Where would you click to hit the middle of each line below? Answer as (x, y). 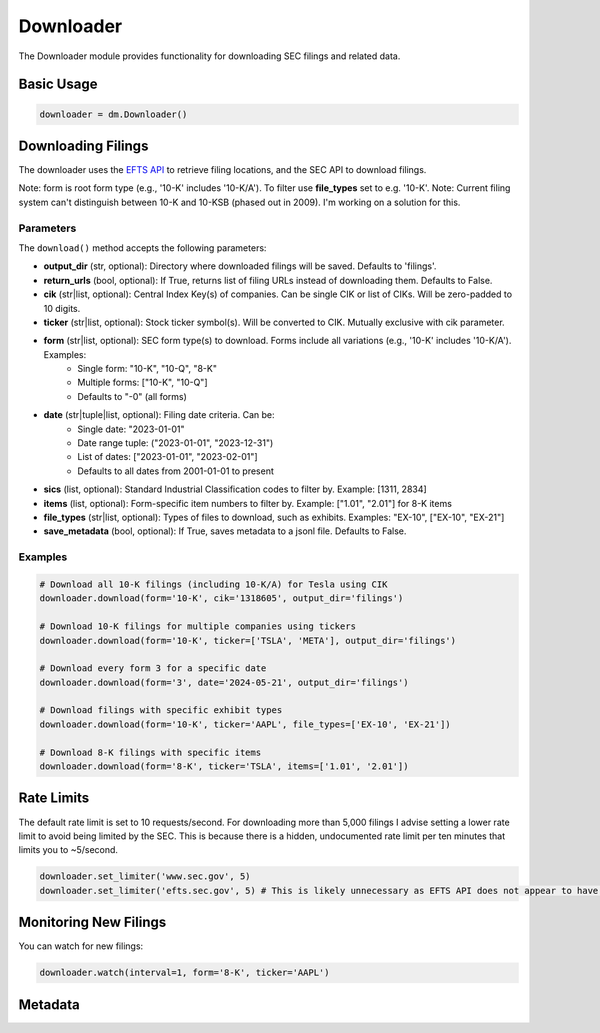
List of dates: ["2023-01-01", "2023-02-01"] (168, 457)
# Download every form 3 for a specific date (153, 668)
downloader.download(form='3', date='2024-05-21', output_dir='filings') (224, 682)
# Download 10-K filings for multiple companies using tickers (198, 626)
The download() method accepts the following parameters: (142, 247)
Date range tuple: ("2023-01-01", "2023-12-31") (175, 443)
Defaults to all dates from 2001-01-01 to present (175, 471)
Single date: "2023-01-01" (131, 429)
